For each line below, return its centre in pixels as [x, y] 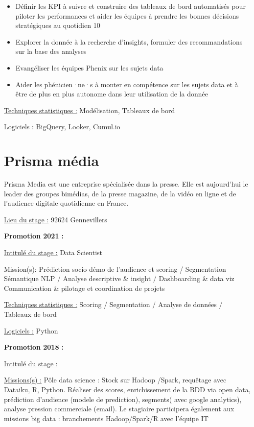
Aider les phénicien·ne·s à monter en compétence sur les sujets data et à [127, 84]
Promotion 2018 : [34, 347]
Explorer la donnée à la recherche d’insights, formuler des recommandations [129, 41]
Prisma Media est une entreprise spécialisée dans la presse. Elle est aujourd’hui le [126, 184]
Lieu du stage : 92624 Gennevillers [56, 219]
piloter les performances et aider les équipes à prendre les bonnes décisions [127, 15]
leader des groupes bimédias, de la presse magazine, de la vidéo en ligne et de [120, 193]
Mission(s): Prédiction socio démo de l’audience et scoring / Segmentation [115, 269]
